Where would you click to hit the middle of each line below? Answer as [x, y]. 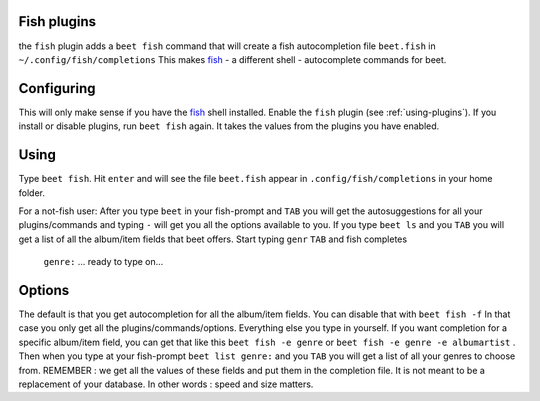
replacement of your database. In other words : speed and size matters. [166, 384]
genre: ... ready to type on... [103, 262]
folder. [31, 192]
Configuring [57, 88]
